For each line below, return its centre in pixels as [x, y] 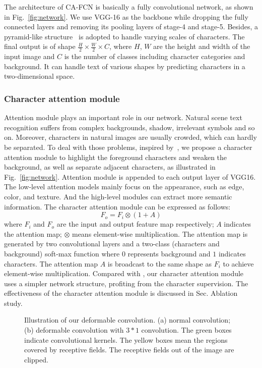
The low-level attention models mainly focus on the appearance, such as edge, [124, 187]
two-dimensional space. [40, 76]
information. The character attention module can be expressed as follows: [117, 206]
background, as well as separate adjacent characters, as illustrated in [110, 167]
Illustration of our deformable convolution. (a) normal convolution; [127, 320]
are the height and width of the [202, 46]
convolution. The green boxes [186, 330]
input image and [29, 56]
